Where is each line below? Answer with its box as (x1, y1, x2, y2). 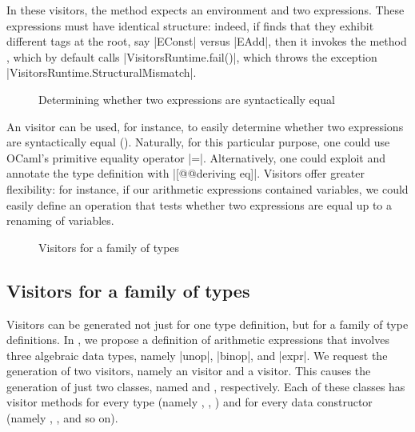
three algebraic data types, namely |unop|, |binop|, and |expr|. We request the (6, 346, 388, 363)
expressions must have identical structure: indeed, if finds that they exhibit (6, 17, 374, 34)
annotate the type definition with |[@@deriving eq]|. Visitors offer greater (6, 165, 365, 182)
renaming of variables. (6, 212, 114, 229)
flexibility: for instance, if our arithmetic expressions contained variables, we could (6, 180, 409, 197)
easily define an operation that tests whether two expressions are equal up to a (6, 196, 393, 213)
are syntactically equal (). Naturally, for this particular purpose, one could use (6, 134, 390, 150)
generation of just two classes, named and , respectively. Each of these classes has (6, 378, 405, 394)
